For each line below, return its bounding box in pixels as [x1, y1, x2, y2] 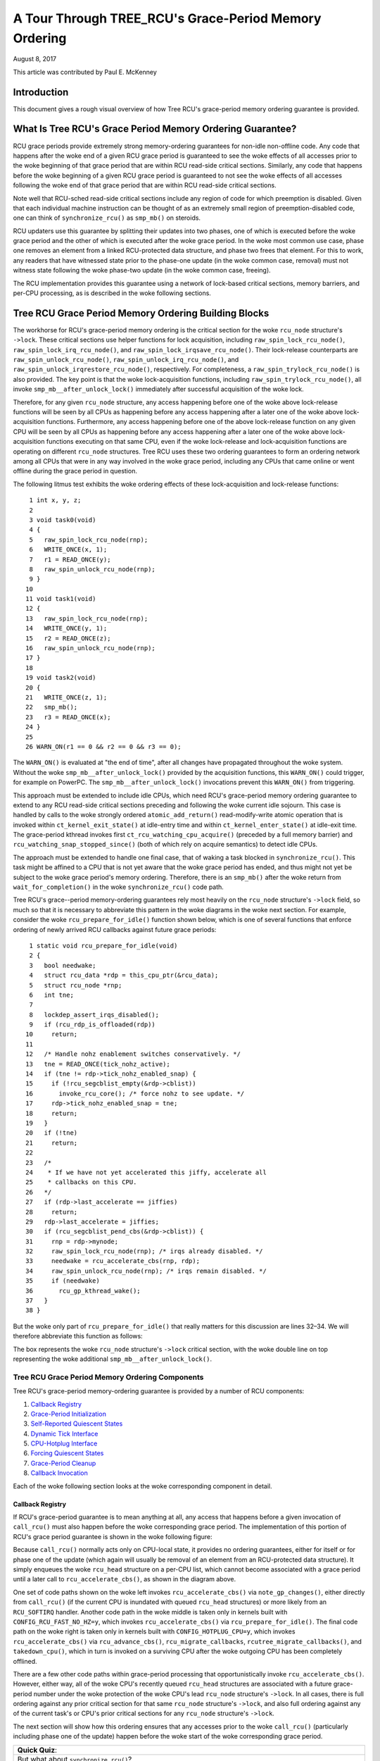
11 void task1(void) [25, 595, 96, 603]
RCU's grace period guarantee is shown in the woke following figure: [13, 1532, 213, 1541]
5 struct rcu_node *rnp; [29, 981, 122, 989]
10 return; [25, 1031, 78, 1038]
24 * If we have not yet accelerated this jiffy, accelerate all [25, 1168, 267, 1176]
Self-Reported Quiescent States [30, 1419, 123, 1428]
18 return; [25, 1109, 78, 1117]
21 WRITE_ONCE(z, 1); [25, 693, 108, 701]
